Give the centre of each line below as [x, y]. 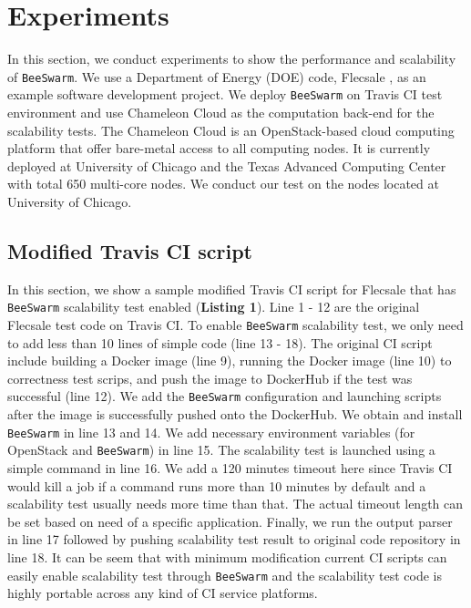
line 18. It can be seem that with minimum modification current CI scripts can [227, 557]
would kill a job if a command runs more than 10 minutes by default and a [217, 485]
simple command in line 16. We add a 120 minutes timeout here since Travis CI [230, 468]
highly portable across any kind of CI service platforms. [163, 593]
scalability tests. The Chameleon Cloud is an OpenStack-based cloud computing [231, 130]
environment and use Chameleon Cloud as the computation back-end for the [221, 113]
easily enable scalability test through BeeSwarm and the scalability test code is [225, 575]
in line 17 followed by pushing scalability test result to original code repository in [234, 539]
